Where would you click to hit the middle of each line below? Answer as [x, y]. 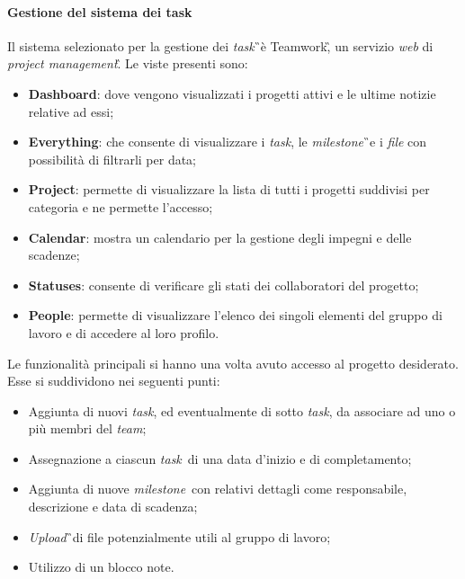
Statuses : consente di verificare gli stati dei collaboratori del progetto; [224, 285]
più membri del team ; [87, 428]
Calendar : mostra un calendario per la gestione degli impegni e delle [220, 237]
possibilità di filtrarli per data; [112, 159]
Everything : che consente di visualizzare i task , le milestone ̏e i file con [228, 142]
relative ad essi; [71, 111]
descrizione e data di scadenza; [113, 507]
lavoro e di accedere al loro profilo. [124, 332]
